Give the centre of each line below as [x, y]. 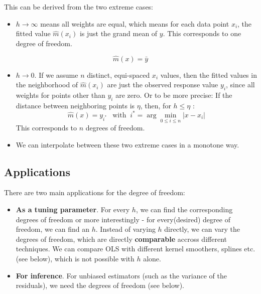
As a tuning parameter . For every [73, 209]
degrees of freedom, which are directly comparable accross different [121, 239]
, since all [240, 85]
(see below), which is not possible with [75, 259]
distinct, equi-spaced [118, 75]
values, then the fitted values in [209, 75]
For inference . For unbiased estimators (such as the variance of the [121, 275]
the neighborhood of [47, 85]
